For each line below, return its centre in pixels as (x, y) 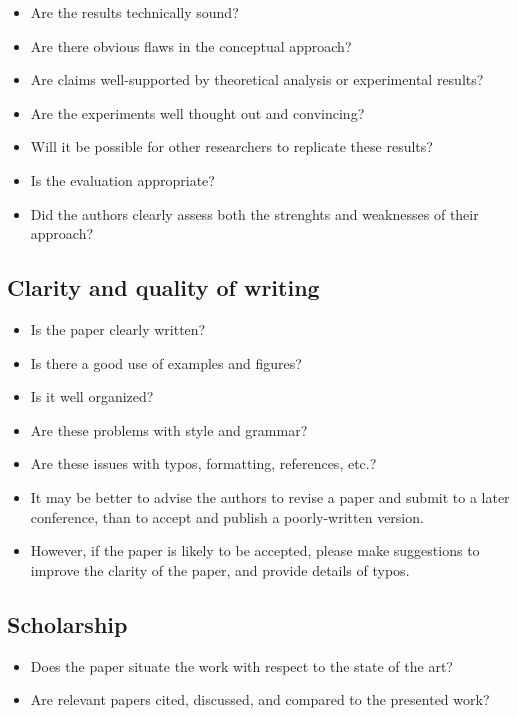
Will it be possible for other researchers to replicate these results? (231, 146)
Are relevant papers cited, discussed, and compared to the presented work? (260, 699)
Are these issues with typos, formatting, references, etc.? (203, 463)
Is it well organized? (92, 396)
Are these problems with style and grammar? (169, 429)
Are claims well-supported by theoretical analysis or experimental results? (257, 79)
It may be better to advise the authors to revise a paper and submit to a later (270, 496)
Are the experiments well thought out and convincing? (197, 112)
